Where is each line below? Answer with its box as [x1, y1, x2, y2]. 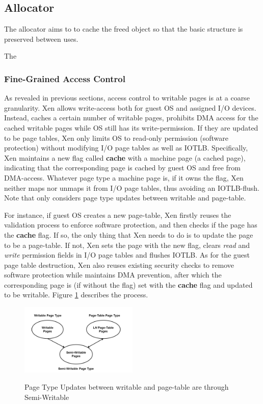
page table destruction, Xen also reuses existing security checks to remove [4, 259, 234, 270]
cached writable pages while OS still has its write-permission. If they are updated [4, 122, 258, 133]
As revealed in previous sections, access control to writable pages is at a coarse [4, 92, 250, 103]
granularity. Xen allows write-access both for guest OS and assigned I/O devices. [4, 102, 256, 113]
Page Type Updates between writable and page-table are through [24, 382, 229, 392]
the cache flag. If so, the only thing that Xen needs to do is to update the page [4, 229, 253, 240]
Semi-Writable [24, 391, 69, 402]
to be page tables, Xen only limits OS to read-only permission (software [4, 132, 228, 143]
